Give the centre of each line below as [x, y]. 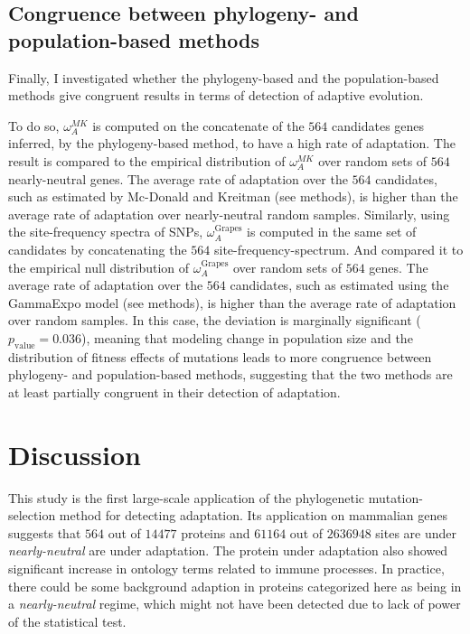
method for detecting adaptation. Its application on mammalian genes [253, 515]
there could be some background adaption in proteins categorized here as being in [235, 586]
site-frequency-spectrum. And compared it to [338, 249]
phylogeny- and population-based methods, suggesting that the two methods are [230, 374]
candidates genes [378, 125]
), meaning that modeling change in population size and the [247, 337]
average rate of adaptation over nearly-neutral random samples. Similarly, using [229, 214]
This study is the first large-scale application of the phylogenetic [187, 497]
